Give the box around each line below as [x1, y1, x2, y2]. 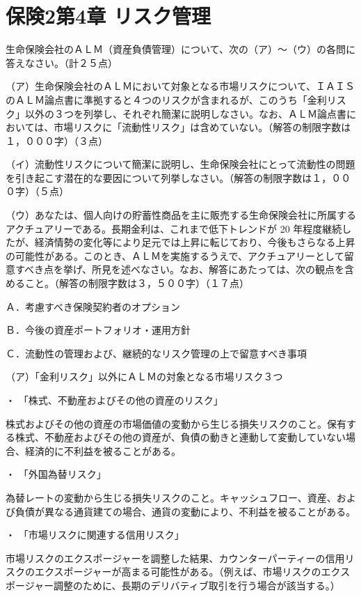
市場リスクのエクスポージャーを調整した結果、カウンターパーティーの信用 [6, 550, 345, 565]
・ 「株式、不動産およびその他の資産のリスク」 [6, 393, 223, 407]
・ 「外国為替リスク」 [6, 467, 106, 481]
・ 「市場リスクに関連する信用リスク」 [6, 527, 184, 542]
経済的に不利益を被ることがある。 [24, 443, 181, 458]
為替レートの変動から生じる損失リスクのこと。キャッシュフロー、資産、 [6, 490, 337, 504]
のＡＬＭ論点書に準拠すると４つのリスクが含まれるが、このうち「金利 [6, 92, 327, 107]
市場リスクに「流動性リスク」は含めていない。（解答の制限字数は [54, 120, 351, 134]
